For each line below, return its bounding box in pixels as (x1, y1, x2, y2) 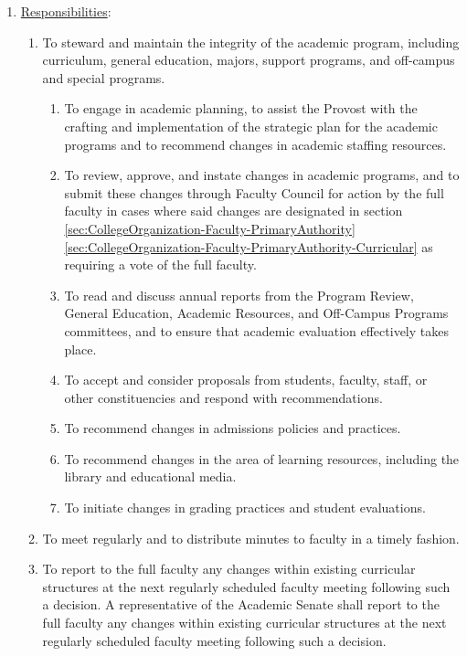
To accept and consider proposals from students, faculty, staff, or (64, 370, 428, 389)
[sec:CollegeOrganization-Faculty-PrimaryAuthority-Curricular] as (64, 237, 433, 256)
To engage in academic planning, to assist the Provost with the (64, 99, 418, 118)
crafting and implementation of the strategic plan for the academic (64, 116, 438, 135)
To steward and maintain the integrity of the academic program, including (42, 32, 460, 51)
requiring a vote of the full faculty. (64, 255, 257, 274)
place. (64, 339, 97, 358)
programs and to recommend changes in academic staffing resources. (64, 134, 447, 153)
